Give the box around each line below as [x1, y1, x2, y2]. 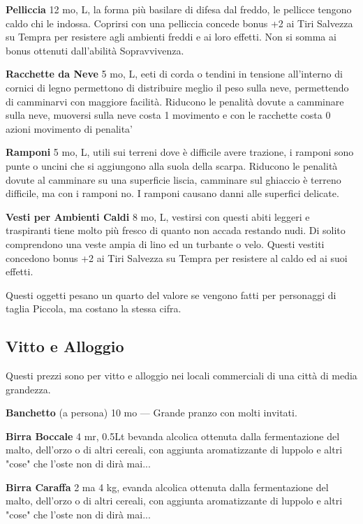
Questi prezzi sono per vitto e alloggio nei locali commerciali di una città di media [6, 368, 357, 383]
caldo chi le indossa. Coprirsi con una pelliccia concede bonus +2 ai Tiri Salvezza [6, 15, 353, 30]
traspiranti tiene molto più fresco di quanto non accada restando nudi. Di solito [6, 223, 346, 238]
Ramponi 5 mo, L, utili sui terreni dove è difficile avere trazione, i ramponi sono [6, 145, 354, 159]
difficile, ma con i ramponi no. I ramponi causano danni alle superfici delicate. [6, 186, 339, 201]
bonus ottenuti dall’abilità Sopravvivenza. [6, 43, 184, 57]
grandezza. [6, 381, 51, 396]
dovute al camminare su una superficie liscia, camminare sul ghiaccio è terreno [6, 172, 341, 187]
